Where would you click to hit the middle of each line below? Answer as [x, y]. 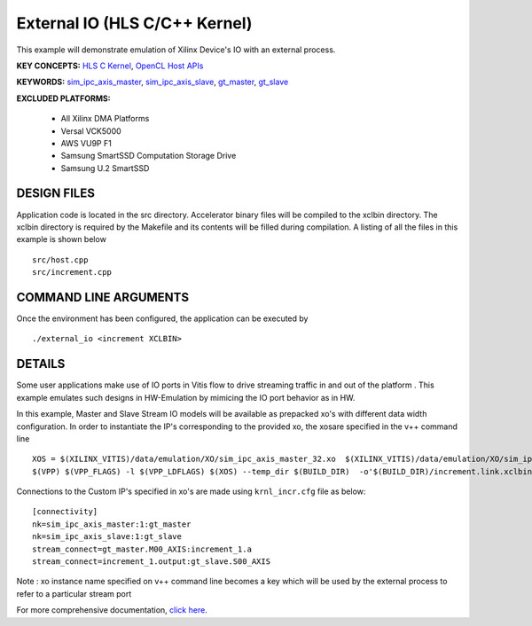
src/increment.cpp [72, 272]
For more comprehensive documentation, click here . [112, 610]
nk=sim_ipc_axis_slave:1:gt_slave [107, 537]
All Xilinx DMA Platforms [105, 119]
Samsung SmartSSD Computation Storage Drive [149, 156]
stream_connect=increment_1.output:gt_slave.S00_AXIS [151, 562]
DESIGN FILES [55, 194]
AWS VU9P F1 [86, 143]
